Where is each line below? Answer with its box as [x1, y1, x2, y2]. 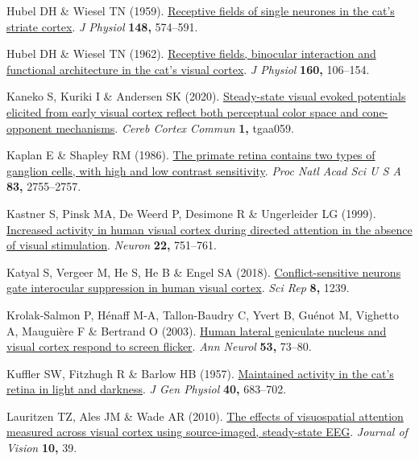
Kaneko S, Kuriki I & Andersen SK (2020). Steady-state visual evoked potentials [6, 88, 406, 105]
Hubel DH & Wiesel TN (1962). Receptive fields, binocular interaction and [6, 45, 376, 62]
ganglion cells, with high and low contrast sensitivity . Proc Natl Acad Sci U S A [6, 162, 401, 179]
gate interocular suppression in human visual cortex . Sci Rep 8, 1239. [6, 279, 350, 296]
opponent [6, 119, 52, 136]
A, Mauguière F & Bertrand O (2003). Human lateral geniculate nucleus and [6, 322, 387, 339]
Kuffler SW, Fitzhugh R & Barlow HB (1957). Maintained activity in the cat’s [6, 364, 394, 381]
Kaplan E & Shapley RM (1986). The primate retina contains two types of [6, 146, 375, 163]
